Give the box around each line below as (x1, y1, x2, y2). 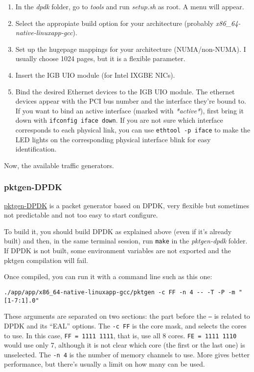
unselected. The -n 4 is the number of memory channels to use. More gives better (4, 349, 250, 359)
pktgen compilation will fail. (4, 255, 88, 265)
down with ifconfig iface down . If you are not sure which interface (15, 115, 223, 125)
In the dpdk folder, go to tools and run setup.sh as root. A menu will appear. (15, 1, 244, 11)
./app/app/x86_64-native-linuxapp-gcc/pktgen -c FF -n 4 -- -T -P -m (4, 288, 235, 296)
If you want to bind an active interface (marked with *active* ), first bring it (15, 105, 244, 115)
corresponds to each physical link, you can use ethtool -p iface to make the (15, 125, 251, 134)
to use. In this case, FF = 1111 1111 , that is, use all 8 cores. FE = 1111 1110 (4, 330, 237, 340)
